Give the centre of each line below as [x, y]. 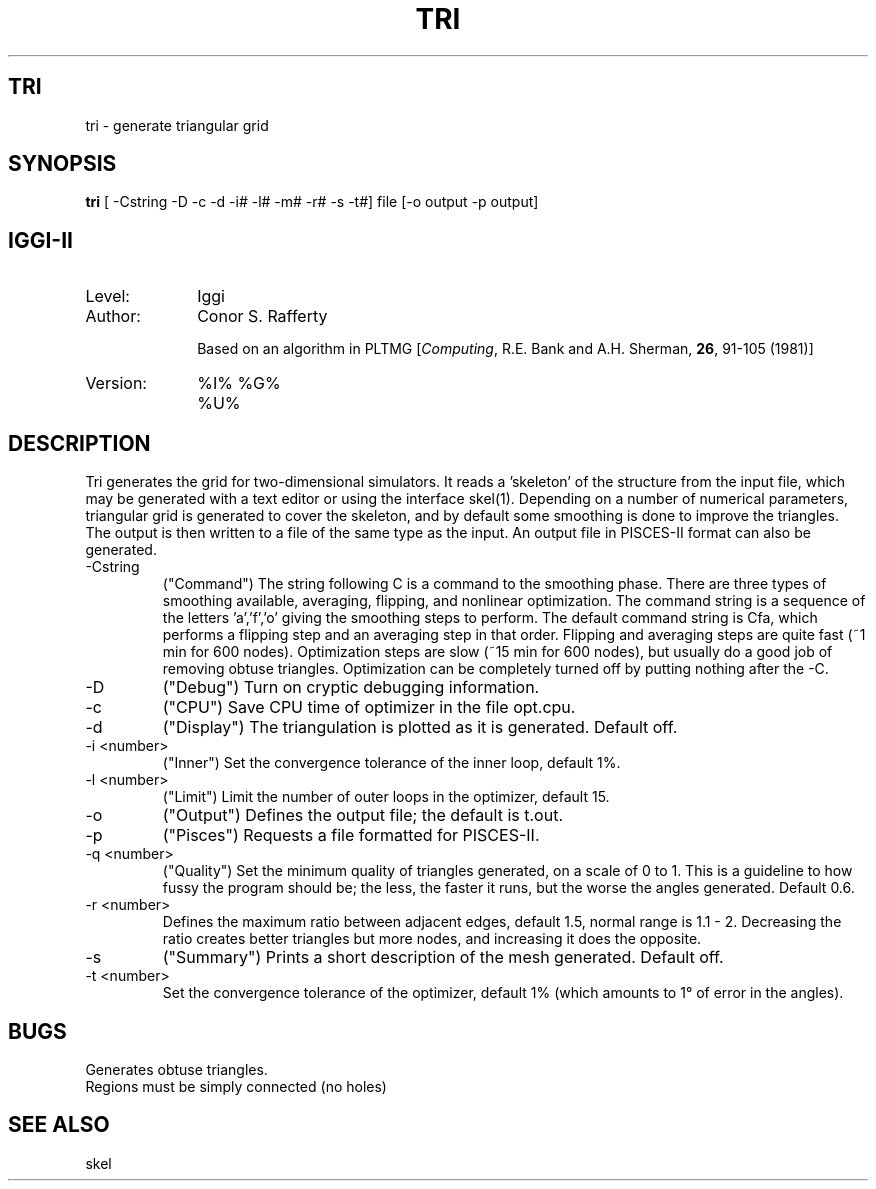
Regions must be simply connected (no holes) [236, 1086]
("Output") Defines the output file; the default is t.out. [362, 815]
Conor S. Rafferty [262, 316]
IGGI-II [40, 240]
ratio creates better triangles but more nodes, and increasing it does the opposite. [432, 939]
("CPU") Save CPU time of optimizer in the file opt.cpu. [369, 707]
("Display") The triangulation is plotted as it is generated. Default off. [420, 727]
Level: [107, 296]
